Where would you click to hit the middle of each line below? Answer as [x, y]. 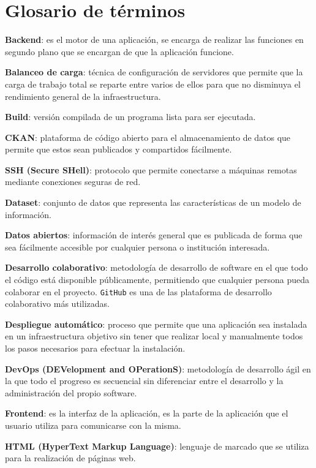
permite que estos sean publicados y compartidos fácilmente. [118, 149]
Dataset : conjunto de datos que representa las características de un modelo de [153, 202]
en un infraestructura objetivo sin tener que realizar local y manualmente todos [154, 336]
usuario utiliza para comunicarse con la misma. [93, 425]
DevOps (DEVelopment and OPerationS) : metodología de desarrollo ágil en [158, 368]
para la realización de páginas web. [70, 458]
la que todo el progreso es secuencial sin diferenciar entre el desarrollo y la [144, 381]
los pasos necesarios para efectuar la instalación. [95, 348]
